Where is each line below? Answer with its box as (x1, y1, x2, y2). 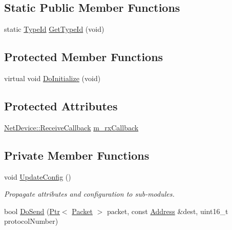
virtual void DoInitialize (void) (4, 73, 101, 83)
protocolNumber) (4, 216, 58, 226)
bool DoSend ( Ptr (4, 205, 60, 216)
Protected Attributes (4, 98, 118, 113)
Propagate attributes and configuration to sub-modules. (4, 188, 175, 199)
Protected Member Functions (4, 49, 163, 65)
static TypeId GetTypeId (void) (4, 24, 104, 34)
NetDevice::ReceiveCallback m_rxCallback (4, 122, 139, 132)
